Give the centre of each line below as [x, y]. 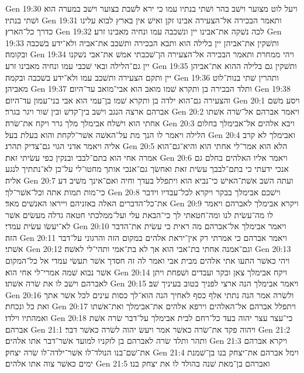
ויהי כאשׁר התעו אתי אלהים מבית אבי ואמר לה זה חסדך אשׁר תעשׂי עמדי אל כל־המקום [148, 260]
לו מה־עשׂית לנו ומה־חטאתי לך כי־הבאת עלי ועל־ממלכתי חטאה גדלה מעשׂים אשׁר [139, 214]
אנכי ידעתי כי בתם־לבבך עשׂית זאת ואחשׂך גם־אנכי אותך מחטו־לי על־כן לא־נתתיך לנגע [147, 169]
